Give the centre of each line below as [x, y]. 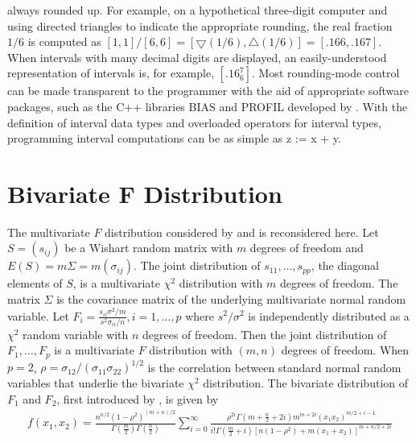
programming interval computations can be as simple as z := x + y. [174, 138]
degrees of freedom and [307, 248]
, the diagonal [345, 265]
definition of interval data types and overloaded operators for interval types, [194, 122]
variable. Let [38, 315]
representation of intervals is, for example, [111, 73]
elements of [35, 283]
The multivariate [49, 232]
